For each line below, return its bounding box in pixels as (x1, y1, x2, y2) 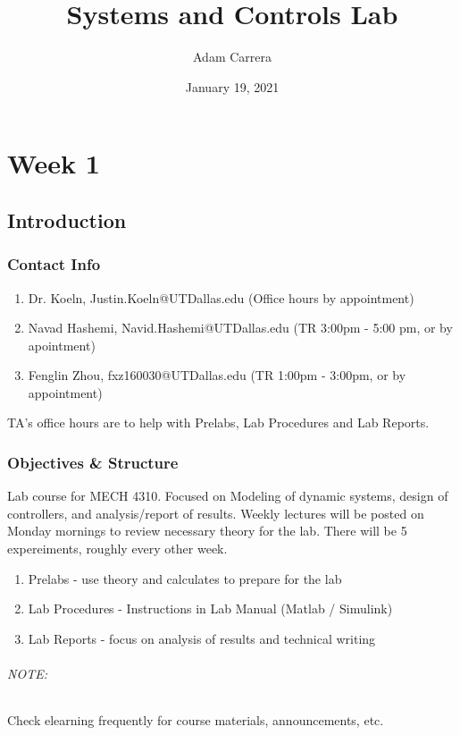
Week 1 (7, 145, 100, 182)
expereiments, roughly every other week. (7, 539, 228, 558)
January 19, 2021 (185, 77, 280, 96)
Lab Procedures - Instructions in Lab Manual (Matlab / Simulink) (28, 599, 393, 618)
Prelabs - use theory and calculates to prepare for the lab (28, 569, 342, 587)
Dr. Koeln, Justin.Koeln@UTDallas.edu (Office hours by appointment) (28, 288, 414, 307)
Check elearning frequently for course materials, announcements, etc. (7, 711, 384, 730)
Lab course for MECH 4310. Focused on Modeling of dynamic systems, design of (7, 486, 448, 505)
